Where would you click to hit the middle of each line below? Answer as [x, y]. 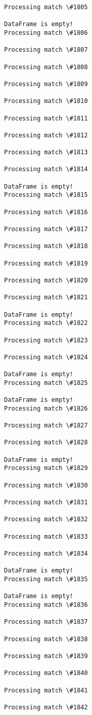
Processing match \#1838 [46, 639]
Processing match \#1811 [46, 118]
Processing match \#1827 [46, 426]
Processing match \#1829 [46, 468]
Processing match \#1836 [46, 605]
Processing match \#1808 [46, 67]
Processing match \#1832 [46, 519]
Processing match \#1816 [46, 212]
